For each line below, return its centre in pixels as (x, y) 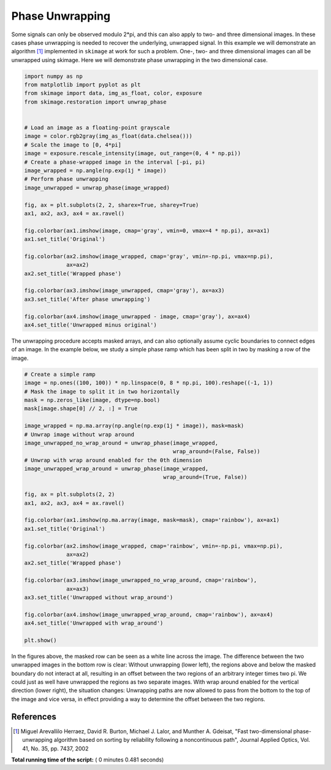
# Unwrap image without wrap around (79, 434)
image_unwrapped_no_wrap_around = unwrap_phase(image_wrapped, (121, 443)
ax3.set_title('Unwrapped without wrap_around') (99, 597)
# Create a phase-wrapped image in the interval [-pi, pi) (115, 162)
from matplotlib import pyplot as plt (82, 85)
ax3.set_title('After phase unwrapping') (87, 299)
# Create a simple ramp (60, 374)
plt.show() (40, 640)
